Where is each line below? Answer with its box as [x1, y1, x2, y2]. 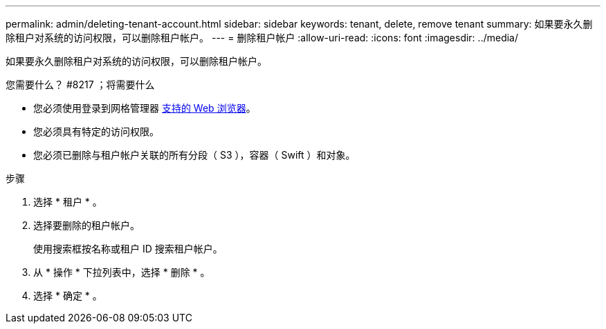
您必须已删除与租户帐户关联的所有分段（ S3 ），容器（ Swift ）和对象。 [33, 149, 356, 161]
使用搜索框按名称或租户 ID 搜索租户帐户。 [33, 243, 223, 255]
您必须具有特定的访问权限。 [33, 126, 159, 137]
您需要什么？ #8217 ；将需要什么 [6, 79, 155, 90]
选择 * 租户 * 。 [33, 196, 102, 208]
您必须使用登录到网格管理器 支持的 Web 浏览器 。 [33, 102, 256, 114]
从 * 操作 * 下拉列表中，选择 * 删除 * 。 [33, 266, 210, 278]
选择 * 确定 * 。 [33, 290, 102, 301]
